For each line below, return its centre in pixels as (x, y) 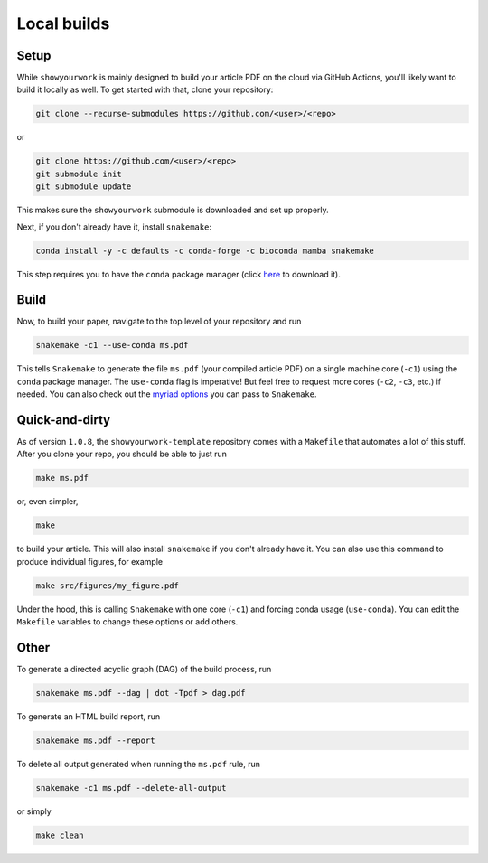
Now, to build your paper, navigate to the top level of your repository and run (159, 322)
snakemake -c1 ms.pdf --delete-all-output (131, 788)
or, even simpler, (47, 502)
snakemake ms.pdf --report (95, 741)
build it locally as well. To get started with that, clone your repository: (145, 89)
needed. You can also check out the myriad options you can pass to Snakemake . (167, 394)
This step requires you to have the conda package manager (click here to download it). (178, 274)
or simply (34, 811)
